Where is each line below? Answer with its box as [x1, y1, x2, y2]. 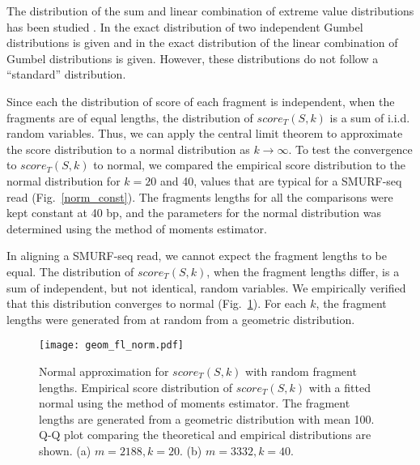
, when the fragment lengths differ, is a [206, 262, 400, 279]
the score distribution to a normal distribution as [6, 140, 250, 157]
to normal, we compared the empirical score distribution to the [93, 156, 405, 173]
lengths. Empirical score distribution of [39, 378, 232, 395]
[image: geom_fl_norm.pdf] [39, 339, 184, 352]
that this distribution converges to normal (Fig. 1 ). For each [6, 295, 307, 312]
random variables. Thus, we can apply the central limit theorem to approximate [6, 125, 403, 142]
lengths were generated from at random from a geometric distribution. [6, 310, 355, 327]
